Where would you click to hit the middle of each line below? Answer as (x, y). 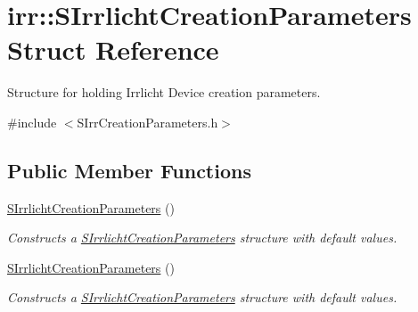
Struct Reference (113, 49)
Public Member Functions (129, 170)
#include (32, 122)
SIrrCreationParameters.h (148, 122)
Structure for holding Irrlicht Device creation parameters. (164, 92)
